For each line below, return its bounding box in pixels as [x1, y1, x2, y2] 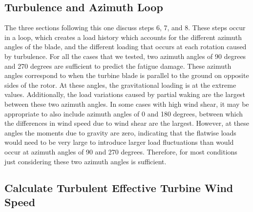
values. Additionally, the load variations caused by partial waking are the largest [4, 89, 245, 99]
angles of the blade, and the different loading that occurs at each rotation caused [4, 41, 247, 52]
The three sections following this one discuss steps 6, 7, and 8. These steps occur [4, 22, 246, 33]
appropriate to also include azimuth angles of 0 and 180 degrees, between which [4, 108, 243, 118]
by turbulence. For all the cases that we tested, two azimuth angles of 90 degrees [4, 51, 246, 61]
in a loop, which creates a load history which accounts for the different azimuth [4, 32, 242, 42]
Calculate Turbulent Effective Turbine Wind [4, 180, 233, 195]
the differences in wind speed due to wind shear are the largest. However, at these [4, 118, 250, 128]
